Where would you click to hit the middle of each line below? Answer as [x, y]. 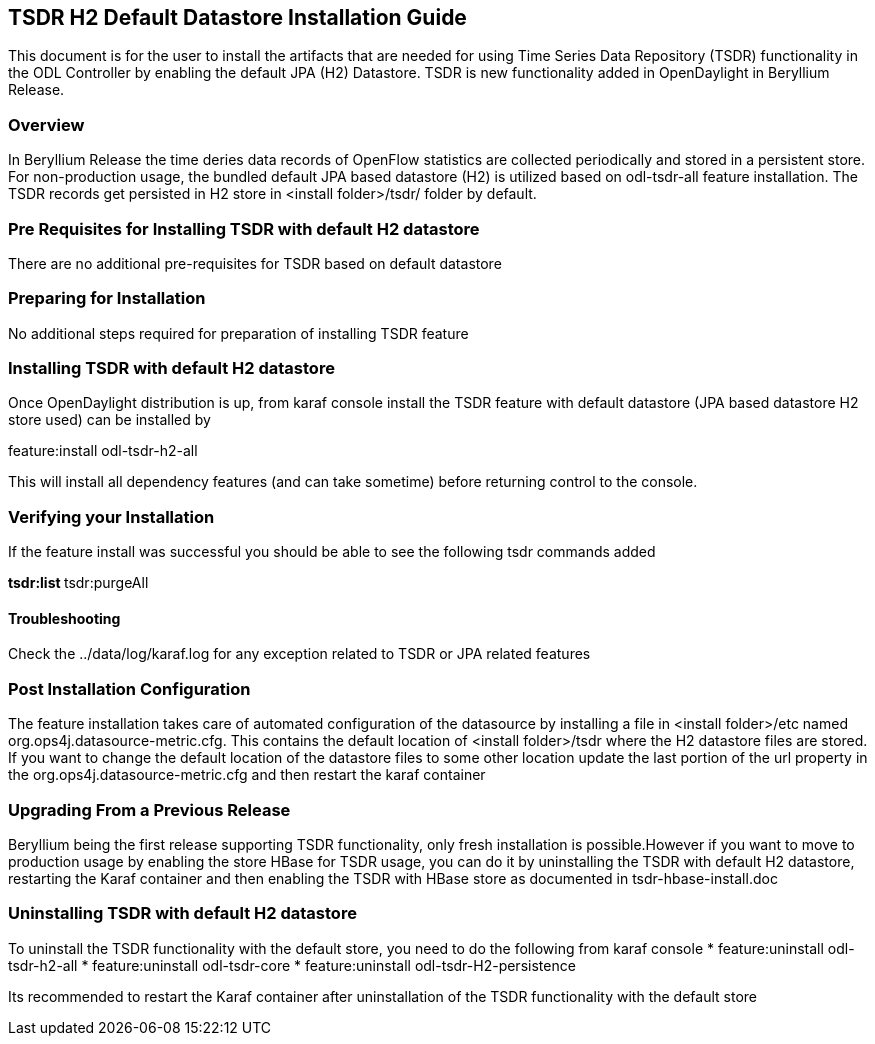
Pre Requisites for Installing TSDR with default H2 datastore [244, 228]
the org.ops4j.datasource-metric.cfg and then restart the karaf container [247, 775]
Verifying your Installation [111, 516]
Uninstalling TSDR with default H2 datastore [182, 913]
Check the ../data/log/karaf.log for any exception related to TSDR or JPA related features [299, 654]
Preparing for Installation [107, 298]
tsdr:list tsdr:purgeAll [78, 583]
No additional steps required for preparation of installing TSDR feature [238, 333]
